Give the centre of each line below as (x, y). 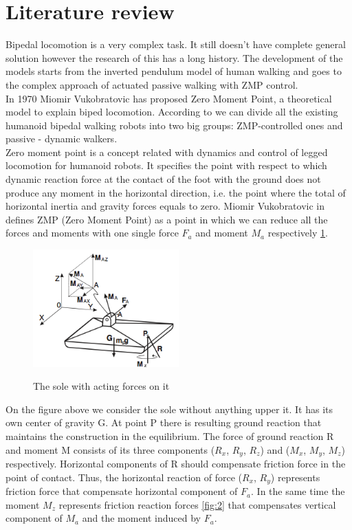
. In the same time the (298, 491)
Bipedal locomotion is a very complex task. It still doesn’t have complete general (176, 44)
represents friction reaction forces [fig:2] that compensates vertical (197, 504)
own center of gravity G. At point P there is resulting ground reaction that (164, 422)
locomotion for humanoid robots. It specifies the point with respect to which (166, 165)
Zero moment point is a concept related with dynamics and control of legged (167, 152)
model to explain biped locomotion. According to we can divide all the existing (172, 112)
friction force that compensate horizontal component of (122, 491)
